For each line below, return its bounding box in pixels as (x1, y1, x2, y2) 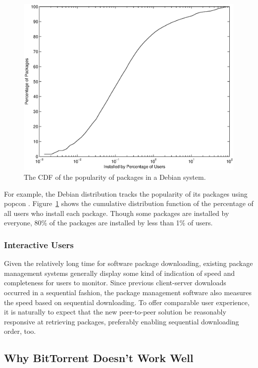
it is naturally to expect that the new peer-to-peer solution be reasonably (4, 307, 226, 317)
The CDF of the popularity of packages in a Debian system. (24, 171, 206, 182)
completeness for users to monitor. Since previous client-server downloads (4, 277, 226, 288)
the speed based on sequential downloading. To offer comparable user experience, (4, 297, 250, 307)
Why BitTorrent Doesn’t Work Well (4, 350, 194, 366)
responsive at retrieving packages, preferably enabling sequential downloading (4, 316, 239, 326)
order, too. (4, 326, 36, 336)
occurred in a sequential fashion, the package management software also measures (4, 287, 252, 297)
